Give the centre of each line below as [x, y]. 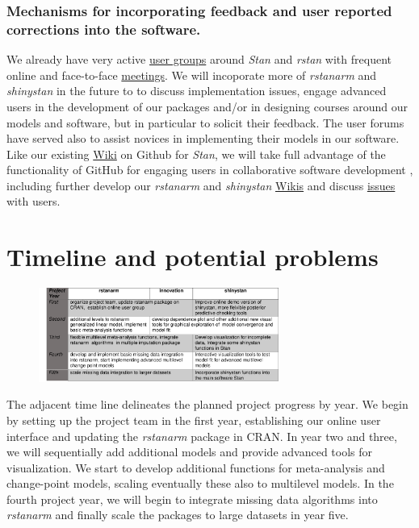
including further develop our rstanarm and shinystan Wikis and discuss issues [201, 185]
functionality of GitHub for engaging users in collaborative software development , [210, 170]
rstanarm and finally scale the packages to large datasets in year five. [178, 515]
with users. [34, 201]
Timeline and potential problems [193, 257]
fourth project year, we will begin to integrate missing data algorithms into [192, 499]
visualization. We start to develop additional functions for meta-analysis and [196, 467]
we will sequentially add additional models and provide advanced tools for [190, 452]
